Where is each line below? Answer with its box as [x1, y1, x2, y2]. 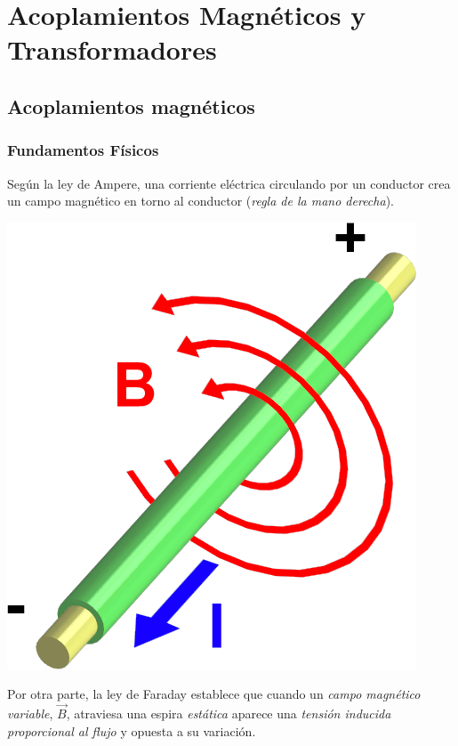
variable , [7, 704, 53, 723]
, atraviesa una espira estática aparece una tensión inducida [66, 704, 391, 723]
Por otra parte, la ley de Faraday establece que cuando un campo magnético [7, 685, 421, 703]
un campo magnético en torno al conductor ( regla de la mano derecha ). [7, 191, 394, 210]
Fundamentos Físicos [7, 139, 159, 161]
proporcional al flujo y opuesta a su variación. [7, 721, 256, 740]
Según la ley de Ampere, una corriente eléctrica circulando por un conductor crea [7, 174, 451, 192]
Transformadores [7, 31, 217, 68]
